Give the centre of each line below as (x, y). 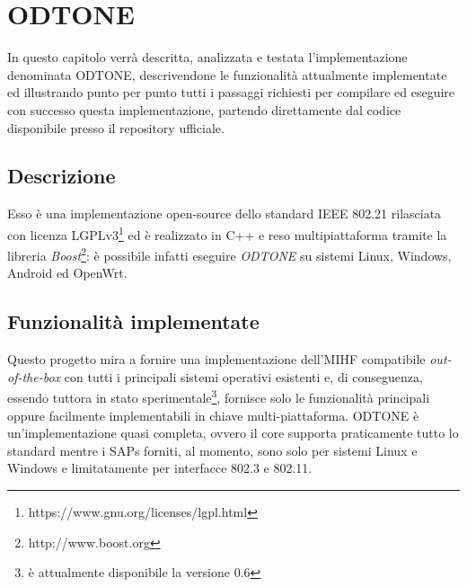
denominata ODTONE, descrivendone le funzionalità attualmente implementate (227, 74)
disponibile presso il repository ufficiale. (116, 127)
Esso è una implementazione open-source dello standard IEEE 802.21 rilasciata (225, 213)
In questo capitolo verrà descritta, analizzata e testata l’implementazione (207, 57)
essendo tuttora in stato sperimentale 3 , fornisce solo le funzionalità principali (219, 396)
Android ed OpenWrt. (67, 273)
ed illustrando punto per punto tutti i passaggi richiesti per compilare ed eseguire (231, 92)
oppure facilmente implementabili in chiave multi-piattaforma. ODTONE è (213, 415)
